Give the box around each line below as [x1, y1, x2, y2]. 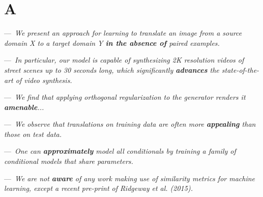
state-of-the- [221, 64, 259, 75]
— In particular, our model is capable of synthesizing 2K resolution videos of [4, 54, 244, 65]
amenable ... [4, 101, 44, 112]
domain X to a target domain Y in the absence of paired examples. [4, 37, 220, 48]
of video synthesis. [15, 74, 72, 85]
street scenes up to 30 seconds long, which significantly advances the [4, 64, 219, 75]
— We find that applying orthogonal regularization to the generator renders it [4, 92, 246, 102]
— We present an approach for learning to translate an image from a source [4, 27, 242, 38]
